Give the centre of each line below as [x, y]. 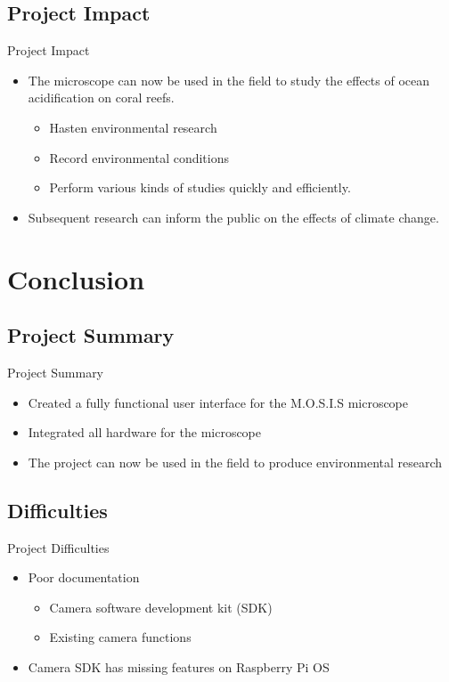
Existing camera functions [120, 637]
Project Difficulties [58, 547]
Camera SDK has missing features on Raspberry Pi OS [179, 666]
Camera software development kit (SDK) [161, 607]
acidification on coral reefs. [101, 97]
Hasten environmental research [133, 127]
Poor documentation [84, 577]
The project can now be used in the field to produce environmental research [235, 462]
